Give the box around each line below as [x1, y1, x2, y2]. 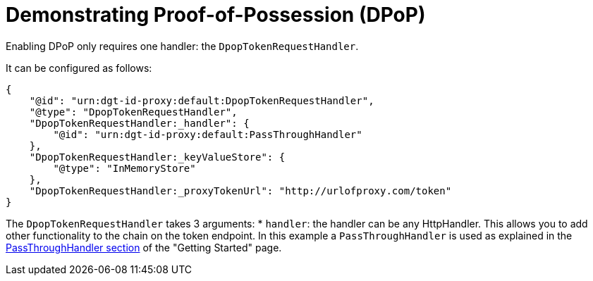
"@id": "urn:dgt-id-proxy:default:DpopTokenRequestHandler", [29, 94, 374, 106]
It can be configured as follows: [6, 61, 152, 74]
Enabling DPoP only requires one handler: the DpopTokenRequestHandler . [6, 39, 359, 52]
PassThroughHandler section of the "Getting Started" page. [6, 241, 282, 254]
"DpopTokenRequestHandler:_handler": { [29, 117, 250, 129]
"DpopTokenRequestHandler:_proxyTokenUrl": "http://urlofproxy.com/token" [29, 185, 452, 196]
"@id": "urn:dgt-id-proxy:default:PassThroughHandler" [53, 128, 362, 140]
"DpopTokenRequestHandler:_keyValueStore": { [29, 151, 286, 163]
